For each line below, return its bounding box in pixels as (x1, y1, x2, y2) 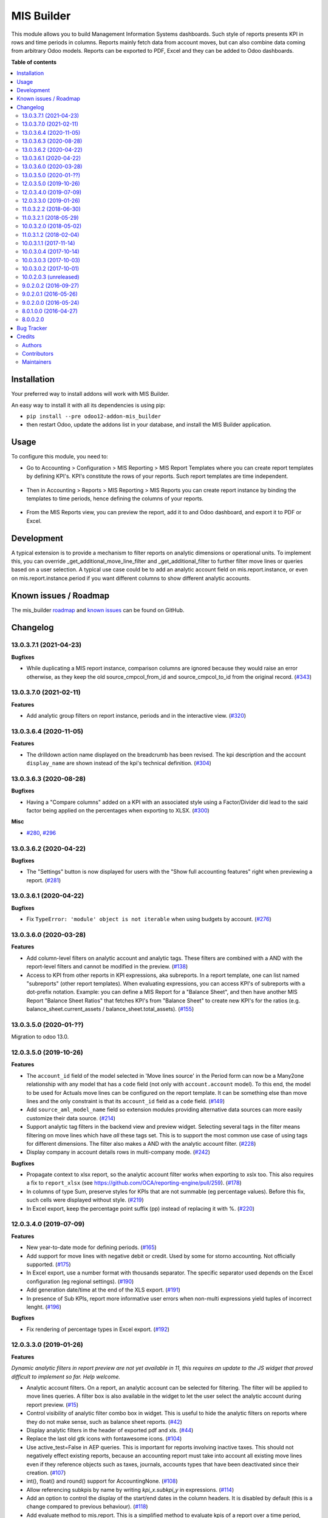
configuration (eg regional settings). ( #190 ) (26, 1278, 134, 1285)
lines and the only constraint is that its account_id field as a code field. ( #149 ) (26, 1097, 225, 1104)
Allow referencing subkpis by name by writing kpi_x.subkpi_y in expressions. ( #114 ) (26, 1486, 234, 1493)
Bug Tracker (16, 324, 48, 332)
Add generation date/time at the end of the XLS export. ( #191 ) (26, 1286, 180, 1293)
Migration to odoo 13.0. (11, 1033, 69, 1041)
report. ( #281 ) (26, 876, 61, 883)
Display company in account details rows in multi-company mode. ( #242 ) (26, 1148, 211, 1156)
